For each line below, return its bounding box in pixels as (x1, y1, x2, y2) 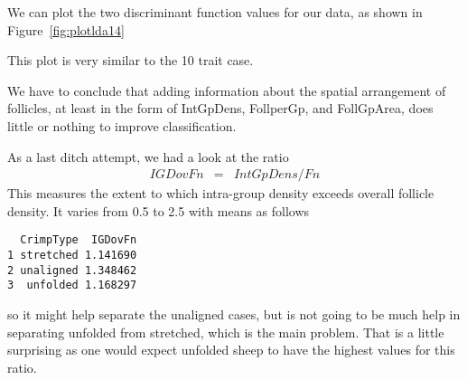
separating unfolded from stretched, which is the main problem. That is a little (7, 322, 444, 341)
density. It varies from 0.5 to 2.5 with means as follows (7, 201, 310, 220)
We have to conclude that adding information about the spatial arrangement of (7, 81, 446, 100)
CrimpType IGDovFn (20, 233, 137, 247)
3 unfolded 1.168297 (7, 279, 137, 292)
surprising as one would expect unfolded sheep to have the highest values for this (7, 340, 455, 359)
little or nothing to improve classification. (7, 116, 237, 135)
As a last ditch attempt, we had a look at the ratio (7, 147, 289, 166)
